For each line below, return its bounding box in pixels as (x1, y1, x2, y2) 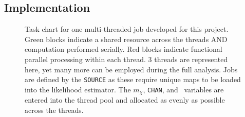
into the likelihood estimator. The (25, 84, 131, 94)
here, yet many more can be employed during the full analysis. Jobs (25, 64, 238, 74)
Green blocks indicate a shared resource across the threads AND (25, 33, 228, 44)
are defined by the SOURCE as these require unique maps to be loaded (25, 74, 241, 85)
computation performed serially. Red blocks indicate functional (25, 44, 222, 54)
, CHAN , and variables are (143, 84, 224, 94)
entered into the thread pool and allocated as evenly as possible (25, 94, 225, 105)
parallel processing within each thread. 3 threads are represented (25, 53, 228, 64)
